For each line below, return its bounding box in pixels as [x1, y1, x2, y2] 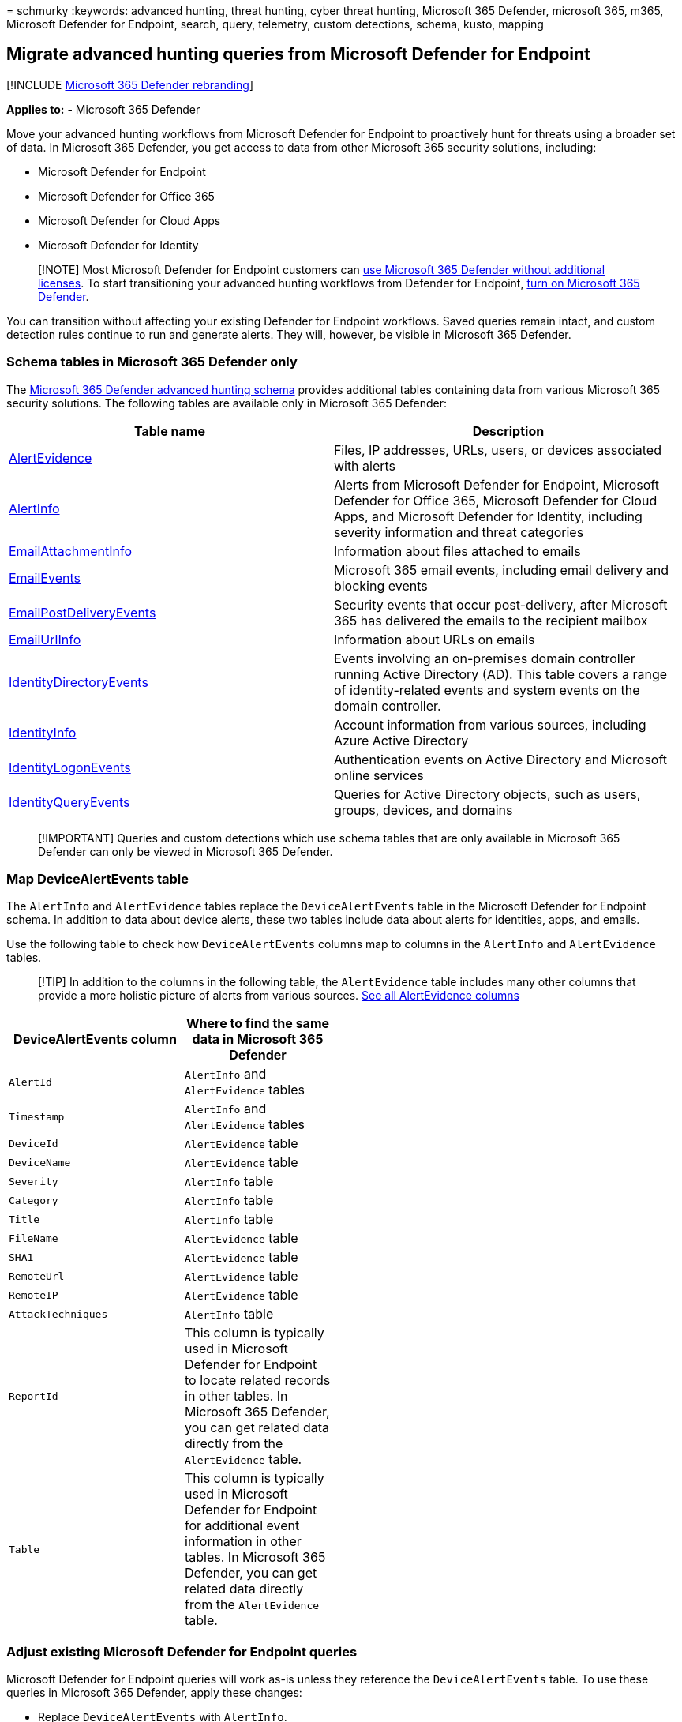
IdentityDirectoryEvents [9, 673, 148, 690]
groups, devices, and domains [333, 801, 513, 818]
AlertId [9, 1075, 52, 1088]
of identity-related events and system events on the [333, 681, 640, 698]
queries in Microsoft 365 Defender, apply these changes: [6, 1686, 302, 1700]
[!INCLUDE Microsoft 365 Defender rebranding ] [6, 77, 254, 92]
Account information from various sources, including [333, 716, 646, 733]
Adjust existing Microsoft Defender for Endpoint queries [6, 1643, 358, 1660]
